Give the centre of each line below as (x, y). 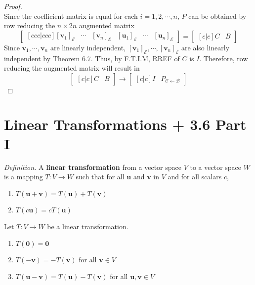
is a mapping (23, 177)
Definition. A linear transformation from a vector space (93, 167)
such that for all (100, 177)
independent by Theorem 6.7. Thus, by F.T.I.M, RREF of (92, 58)
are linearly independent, (88, 47)
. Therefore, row (224, 58)
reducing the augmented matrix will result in (72, 68)
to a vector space (216, 167)
